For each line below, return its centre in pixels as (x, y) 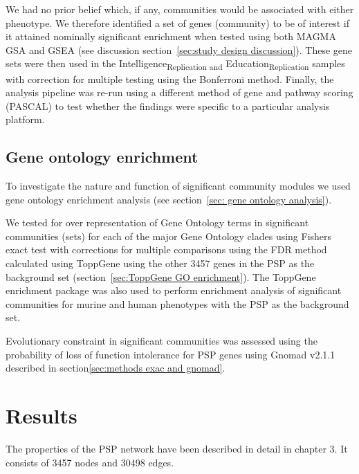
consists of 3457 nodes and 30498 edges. (90, 462)
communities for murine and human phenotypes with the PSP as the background (177, 303)
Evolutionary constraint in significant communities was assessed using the (162, 341)
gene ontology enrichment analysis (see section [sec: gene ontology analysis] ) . (169, 199)
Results (42, 415)
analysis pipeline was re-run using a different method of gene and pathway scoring (179, 92)
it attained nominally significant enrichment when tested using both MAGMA (171, 36)
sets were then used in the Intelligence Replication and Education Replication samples (175, 64)
